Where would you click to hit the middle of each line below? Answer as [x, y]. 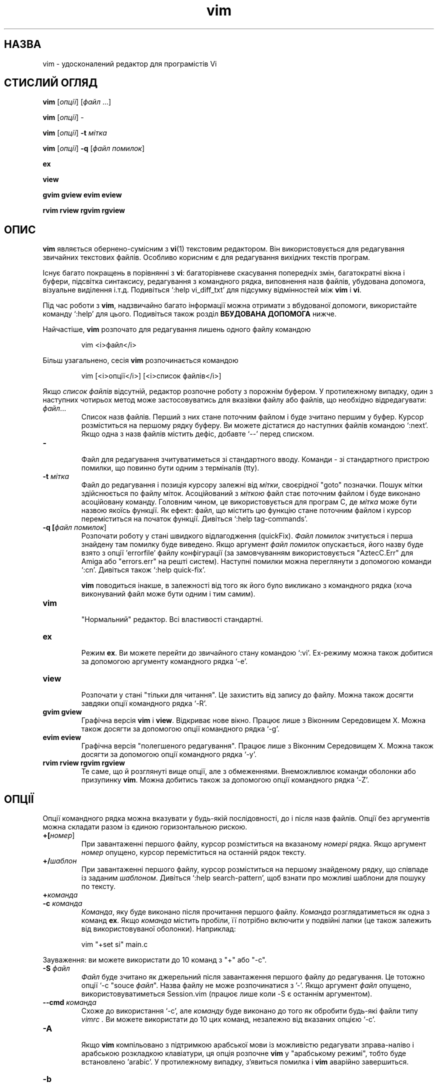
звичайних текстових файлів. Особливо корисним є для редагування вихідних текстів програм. [206, 257]
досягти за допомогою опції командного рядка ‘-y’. [169, 754]
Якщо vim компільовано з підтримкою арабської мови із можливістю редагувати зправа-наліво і [247, 1045]
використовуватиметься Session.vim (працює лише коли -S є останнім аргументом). [227, 994]
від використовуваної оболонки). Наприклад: [158, 929]
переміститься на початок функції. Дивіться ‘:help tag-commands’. [194, 519]
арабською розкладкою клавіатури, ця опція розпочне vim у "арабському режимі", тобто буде [244, 1053]
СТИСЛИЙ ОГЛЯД [51, 83]
